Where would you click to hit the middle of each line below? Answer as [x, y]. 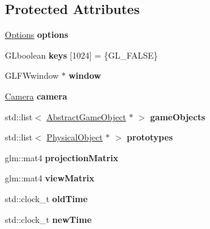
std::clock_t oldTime [46, 198]
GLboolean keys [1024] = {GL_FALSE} [82, 55]
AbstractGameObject [86, 116]
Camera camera [36, 96]
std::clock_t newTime [48, 219]
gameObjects [177, 116]
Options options [37, 35]
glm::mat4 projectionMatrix [62, 157]
